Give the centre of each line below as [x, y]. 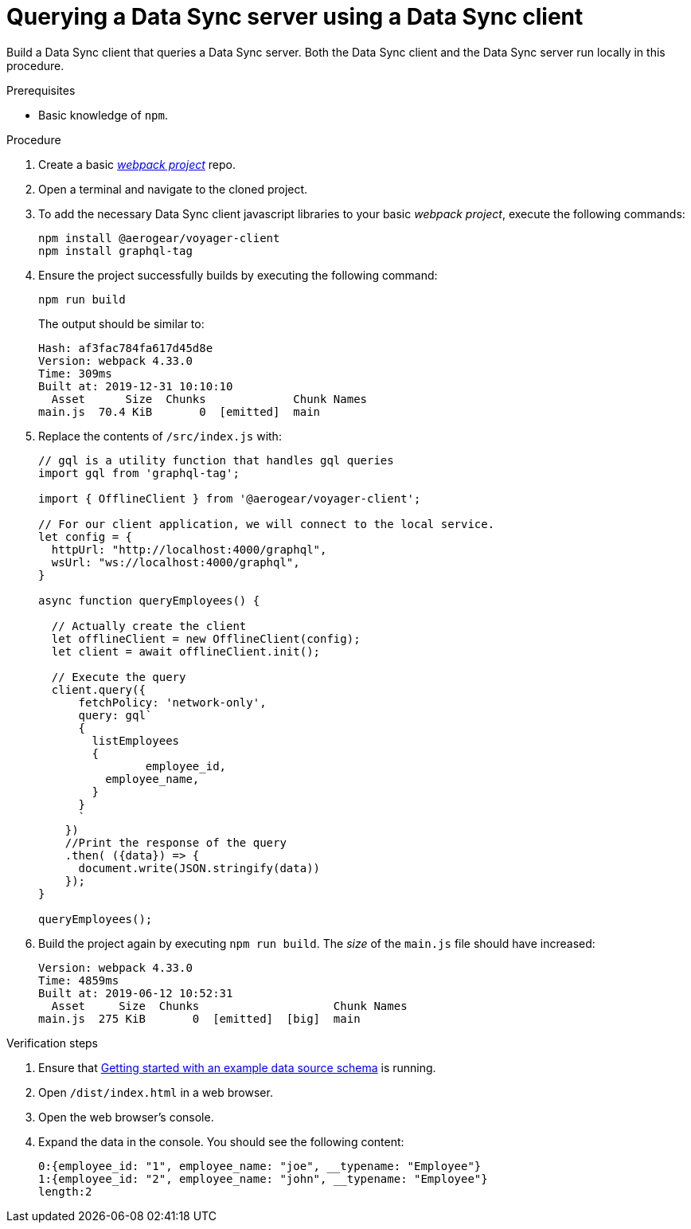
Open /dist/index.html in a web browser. [156, 1092]
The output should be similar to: [121, 323]
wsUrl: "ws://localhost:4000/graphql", [176, 562]
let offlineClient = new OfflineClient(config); [206, 638]
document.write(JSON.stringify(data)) [199, 868]
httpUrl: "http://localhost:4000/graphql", [189, 549]
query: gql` [115, 715]
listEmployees [136, 740]
